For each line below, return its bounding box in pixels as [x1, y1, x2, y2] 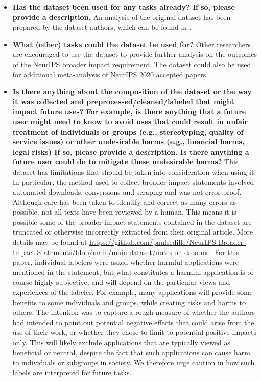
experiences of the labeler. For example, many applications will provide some [12, 287, 253, 298]
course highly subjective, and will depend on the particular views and [12, 277, 230, 287]
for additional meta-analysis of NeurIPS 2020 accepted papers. [12, 69, 208, 79]
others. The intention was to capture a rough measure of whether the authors [12, 307, 255, 317]
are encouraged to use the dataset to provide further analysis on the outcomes [12, 49, 257, 59]
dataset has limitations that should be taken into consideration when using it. [12, 166, 256, 177]
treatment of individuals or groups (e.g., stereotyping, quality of [12, 126, 244, 137]
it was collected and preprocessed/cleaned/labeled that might [12, 96, 234, 107]
